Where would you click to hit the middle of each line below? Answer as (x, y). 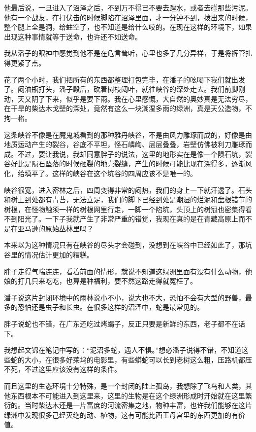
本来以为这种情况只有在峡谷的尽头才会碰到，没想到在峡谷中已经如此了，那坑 (128, 245)
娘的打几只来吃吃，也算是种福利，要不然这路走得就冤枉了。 (100, 281)
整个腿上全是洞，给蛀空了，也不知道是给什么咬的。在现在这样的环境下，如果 (128, 27)
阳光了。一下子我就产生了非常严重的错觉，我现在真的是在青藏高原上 (128, 219)
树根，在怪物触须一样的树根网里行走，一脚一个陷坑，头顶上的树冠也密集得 (125, 209)
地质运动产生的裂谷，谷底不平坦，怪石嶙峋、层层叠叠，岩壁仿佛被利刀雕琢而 (128, 144)
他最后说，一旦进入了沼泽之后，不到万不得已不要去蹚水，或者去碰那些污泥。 (128, 7)
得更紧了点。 (25, 62)
